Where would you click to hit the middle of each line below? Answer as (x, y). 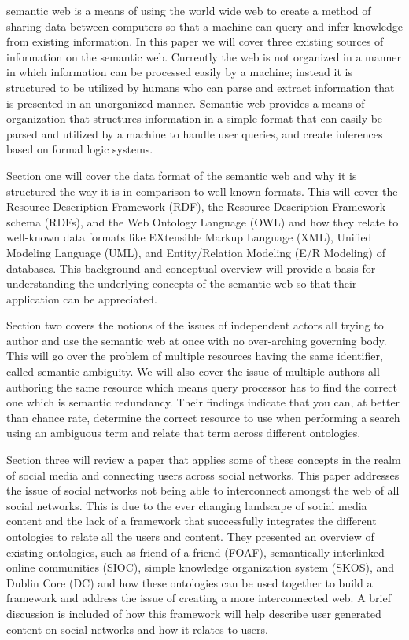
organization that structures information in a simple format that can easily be (195, 118)
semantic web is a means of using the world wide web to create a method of (189, 10)
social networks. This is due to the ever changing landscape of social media (187, 505)
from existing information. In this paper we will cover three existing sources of (195, 41)
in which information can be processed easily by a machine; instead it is (179, 72)
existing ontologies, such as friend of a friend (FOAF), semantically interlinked (195, 552)
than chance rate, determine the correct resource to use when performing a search (203, 417)
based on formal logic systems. (80, 149)
